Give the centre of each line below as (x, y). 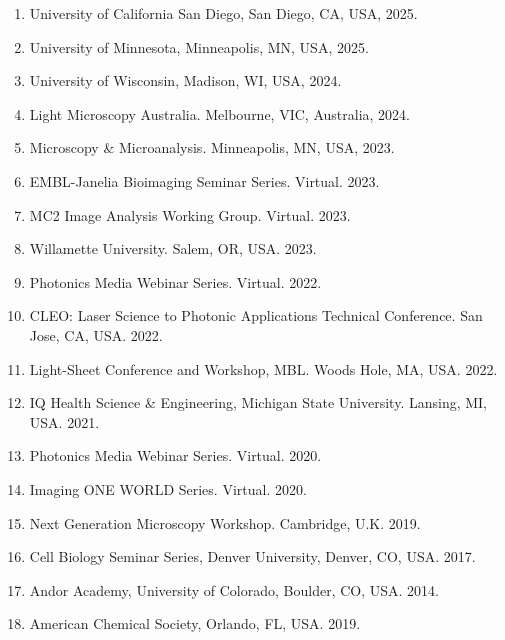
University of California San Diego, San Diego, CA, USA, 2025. (223, 13)
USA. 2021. (64, 421)
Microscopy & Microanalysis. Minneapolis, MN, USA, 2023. (212, 147)
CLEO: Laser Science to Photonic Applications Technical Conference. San (256, 315)
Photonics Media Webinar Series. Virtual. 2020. (175, 455)
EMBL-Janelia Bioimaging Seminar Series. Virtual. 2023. (204, 180)
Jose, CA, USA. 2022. (96, 334)
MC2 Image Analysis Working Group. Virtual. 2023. (190, 214)
